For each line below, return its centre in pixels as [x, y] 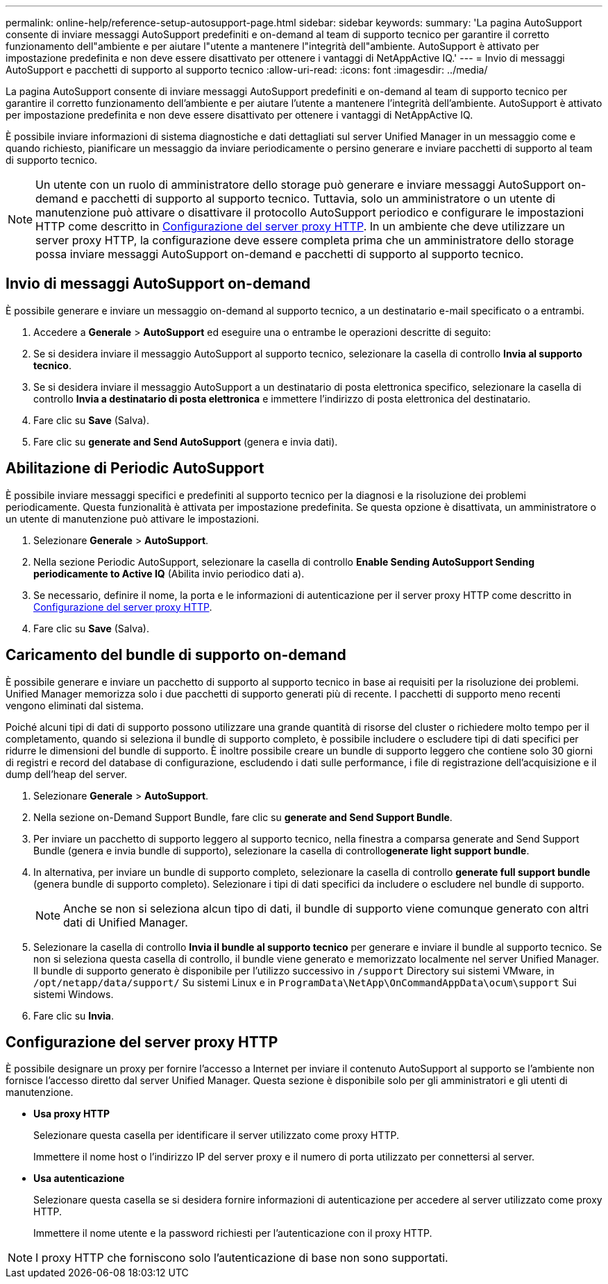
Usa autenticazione [79, 1179]
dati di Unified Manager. [126, 922]
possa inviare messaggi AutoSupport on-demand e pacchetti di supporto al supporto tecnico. [280, 254]
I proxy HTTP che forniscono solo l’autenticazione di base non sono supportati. [242, 1258]
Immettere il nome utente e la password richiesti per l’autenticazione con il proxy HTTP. [233, 1233]
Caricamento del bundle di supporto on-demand [176, 655]
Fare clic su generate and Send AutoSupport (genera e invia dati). [186, 441]
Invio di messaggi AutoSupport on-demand [158, 284]
